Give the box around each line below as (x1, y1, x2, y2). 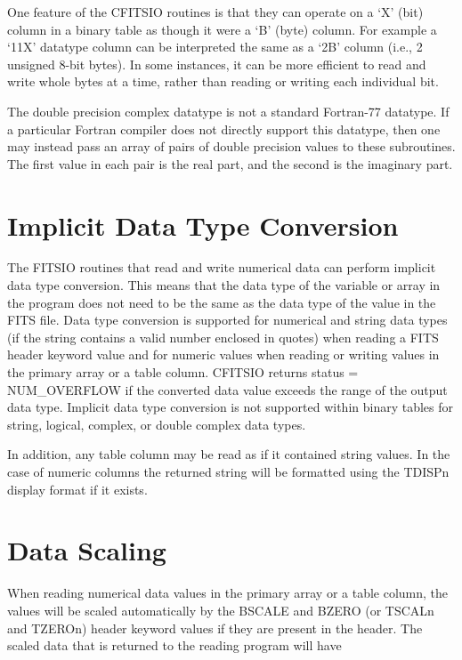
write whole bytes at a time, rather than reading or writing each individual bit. (7, 72, 439, 91)
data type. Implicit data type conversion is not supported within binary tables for (7, 398, 454, 416)
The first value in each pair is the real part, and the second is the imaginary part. (7, 154, 453, 173)
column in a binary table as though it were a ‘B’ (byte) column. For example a (7, 20, 437, 38)
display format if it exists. (7, 479, 148, 498)
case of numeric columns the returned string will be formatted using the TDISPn (7, 463, 450, 480)
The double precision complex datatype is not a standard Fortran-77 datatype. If (7, 101, 450, 120)
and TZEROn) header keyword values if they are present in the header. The (7, 618, 423, 637)
